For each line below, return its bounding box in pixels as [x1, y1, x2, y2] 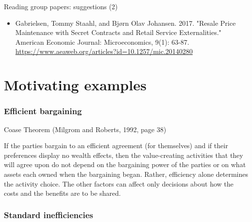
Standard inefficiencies [4, 208, 93, 221]
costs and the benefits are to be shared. [4, 188, 121, 198]
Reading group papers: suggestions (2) [4, 1, 118, 11]
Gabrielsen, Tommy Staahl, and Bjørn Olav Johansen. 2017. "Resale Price [15, 17, 236, 28]
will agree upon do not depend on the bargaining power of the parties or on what [4, 159, 246, 170]
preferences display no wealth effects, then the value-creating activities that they [4, 150, 243, 160]
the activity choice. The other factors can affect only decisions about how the [4, 178, 234, 188]
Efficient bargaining [4, 105, 82, 117]
